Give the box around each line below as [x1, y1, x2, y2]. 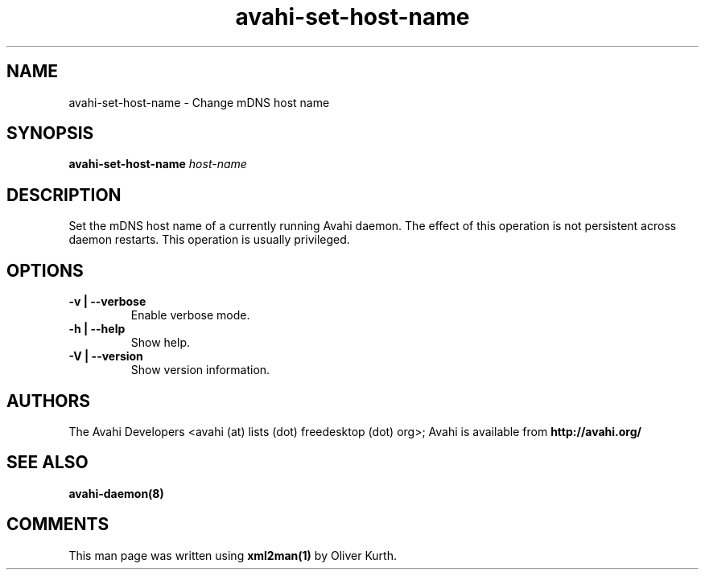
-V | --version [68, 349, 143, 364]
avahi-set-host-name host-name [68, 157, 247, 171]
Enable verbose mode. [130, 308, 250, 323]
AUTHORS [6, 390, 91, 411]
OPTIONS [6, 260, 84, 281]
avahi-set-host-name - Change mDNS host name [68, 95, 330, 109]
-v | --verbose [68, 294, 146, 309]
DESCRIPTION [6, 184, 122, 205]
